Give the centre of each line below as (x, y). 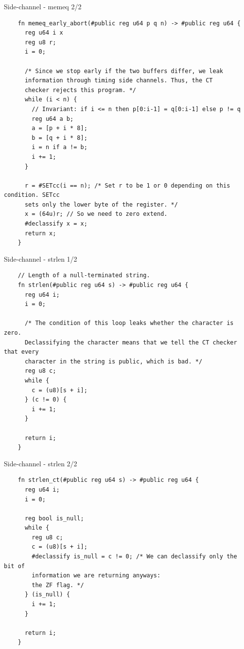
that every (21, 352)
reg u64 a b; (53, 119)
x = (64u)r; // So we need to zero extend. (96, 214)
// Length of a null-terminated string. (84, 276)
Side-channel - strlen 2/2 (41, 463)
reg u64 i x (44, 33)
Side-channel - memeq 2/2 (43, 6)
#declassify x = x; (56, 224)
